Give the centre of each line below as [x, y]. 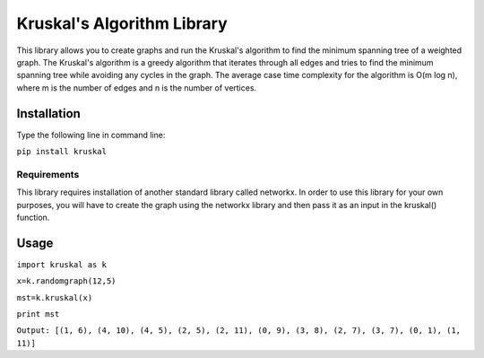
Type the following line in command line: [91, 135]
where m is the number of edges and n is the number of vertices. [137, 87]
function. [33, 217]
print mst [38, 314]
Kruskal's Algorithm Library [122, 23]
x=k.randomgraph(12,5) [66, 281]
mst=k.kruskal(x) [55, 297]
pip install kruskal [62, 152]
